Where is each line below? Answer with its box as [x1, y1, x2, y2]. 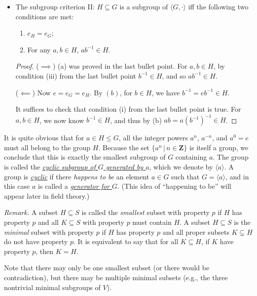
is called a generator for [37, 181, 110, 191]
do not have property [4, 236, 68, 247]
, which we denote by [149, 162, 213, 172]
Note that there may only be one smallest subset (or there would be [4, 262, 210, 273]
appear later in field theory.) [4, 190, 90, 201]
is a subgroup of [119, 1, 168, 11]
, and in [225, 171, 249, 181]
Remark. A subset [4, 207, 58, 217]
